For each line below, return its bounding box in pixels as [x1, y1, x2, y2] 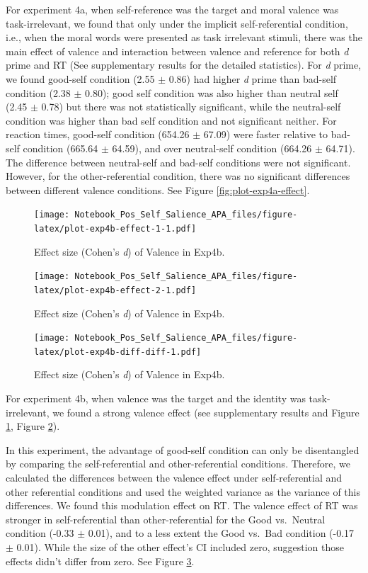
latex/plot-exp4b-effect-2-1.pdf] [34, 285, 197, 295]
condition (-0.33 [6, 526, 74, 540]
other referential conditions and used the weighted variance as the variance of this [6, 484, 360, 499]
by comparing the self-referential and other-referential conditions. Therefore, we [6, 456, 350, 471]
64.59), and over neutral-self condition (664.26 [112, 140, 312, 155]
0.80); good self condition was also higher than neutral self [85, 85, 338, 100]
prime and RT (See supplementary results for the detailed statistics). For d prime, [6, 57, 362, 72]
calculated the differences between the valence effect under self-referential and [6, 470, 343, 484]
